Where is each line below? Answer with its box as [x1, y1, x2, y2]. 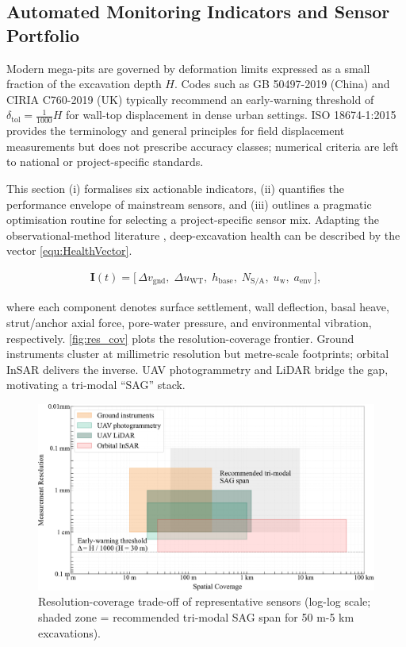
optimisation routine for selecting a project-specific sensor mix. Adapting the [6, 211, 379, 228]
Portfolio [6, 22, 80, 47]
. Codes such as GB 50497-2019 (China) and [174, 75, 390, 92]
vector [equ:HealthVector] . [6, 242, 132, 259]
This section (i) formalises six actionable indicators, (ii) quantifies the [6, 179, 345, 196]
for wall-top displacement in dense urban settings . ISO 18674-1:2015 [66, 106, 396, 123]
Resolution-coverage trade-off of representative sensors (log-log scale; [38, 593, 371, 610]
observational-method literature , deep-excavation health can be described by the [6, 226, 400, 243]
